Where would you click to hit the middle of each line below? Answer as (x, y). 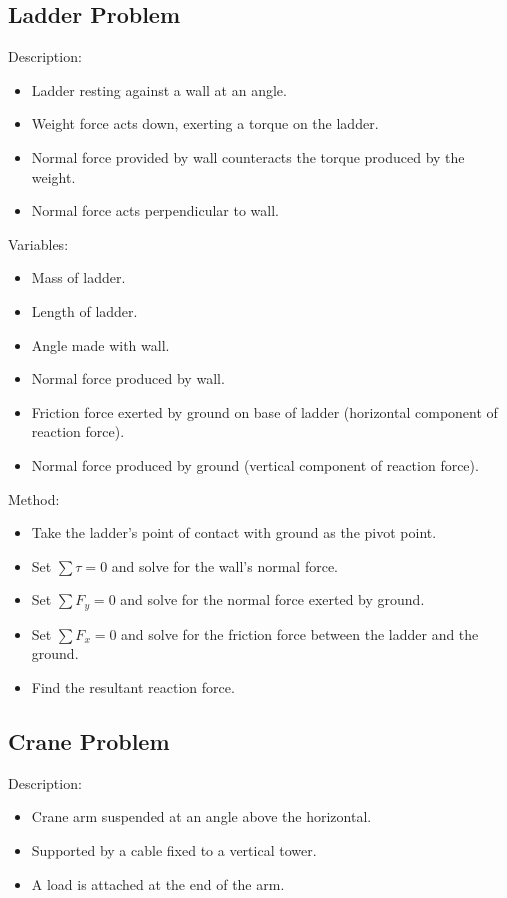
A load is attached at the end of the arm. (158, 883)
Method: (34, 498)
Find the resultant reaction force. (133, 686)
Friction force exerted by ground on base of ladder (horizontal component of (264, 411)
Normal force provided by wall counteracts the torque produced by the (248, 156)
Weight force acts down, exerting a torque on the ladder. (205, 123)
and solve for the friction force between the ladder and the (300, 633)
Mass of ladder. (78, 277)
